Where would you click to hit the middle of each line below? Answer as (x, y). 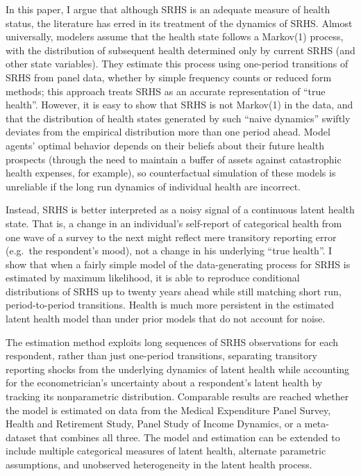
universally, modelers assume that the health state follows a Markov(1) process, (175, 36)
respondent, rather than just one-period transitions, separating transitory (161, 355)
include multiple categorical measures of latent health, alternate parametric (166, 451)
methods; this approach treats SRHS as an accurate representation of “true (166, 91)
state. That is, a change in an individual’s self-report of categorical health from (174, 223)
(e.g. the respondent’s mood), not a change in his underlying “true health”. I (169, 251)
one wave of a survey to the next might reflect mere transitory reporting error (171, 237)
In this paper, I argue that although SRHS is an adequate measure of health (168, 9)
